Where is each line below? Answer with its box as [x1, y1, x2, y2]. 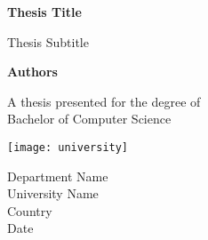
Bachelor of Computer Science [7, 109, 172, 128]
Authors [7, 62, 58, 81]
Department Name [7, 166, 108, 185]
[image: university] [7, 140, 129, 154]
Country [7, 201, 52, 220]
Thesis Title [7, 3, 82, 20]
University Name [7, 184, 99, 203]
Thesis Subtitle [7, 32, 89, 51]
